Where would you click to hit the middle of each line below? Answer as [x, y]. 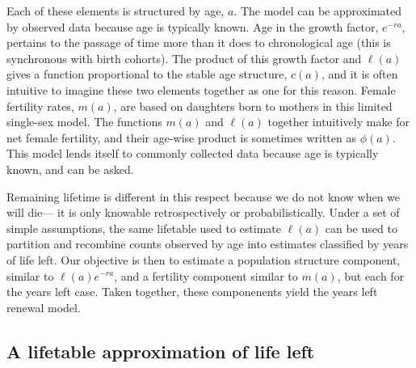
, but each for [371, 275]
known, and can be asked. [70, 169]
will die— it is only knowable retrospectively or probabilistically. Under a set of [203, 212]
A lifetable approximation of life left [161, 351]
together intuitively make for [339, 122]
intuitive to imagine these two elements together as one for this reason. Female [201, 89]
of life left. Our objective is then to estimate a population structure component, [204, 259]
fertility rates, [40, 106]
